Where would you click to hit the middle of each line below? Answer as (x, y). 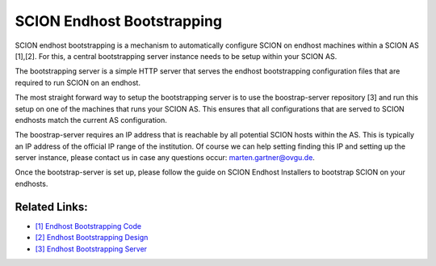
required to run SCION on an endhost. (78, 82)
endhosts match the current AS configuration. (91, 120)
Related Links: (51, 207)
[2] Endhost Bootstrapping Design (92, 238)
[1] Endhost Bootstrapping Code (88, 226)
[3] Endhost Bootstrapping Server (91, 249)
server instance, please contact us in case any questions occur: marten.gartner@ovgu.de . (165, 158)
